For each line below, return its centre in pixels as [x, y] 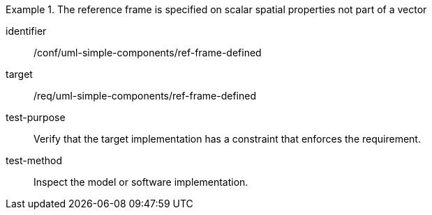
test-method [34, 160]
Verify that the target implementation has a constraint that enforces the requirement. [227, 139]
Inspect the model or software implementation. [141, 182]
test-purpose [36, 117]
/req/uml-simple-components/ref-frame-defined [145, 96]
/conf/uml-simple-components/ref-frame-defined [148, 53]
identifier [26, 31]
